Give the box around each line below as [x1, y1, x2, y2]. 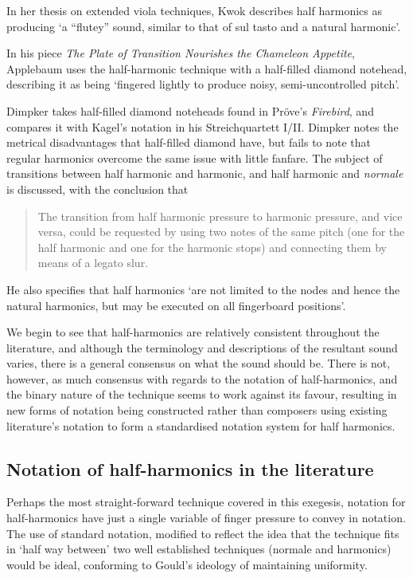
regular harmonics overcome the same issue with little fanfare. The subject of [6, 149, 383, 166]
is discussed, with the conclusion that [6, 180, 189, 197]
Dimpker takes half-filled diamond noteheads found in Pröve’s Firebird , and [6, 102, 374, 119]
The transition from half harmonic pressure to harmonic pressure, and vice [37, 207, 403, 224]
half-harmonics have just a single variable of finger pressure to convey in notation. [6, 509, 406, 526]
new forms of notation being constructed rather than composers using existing [6, 402, 388, 419]
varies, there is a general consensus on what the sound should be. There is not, [6, 355, 391, 372]
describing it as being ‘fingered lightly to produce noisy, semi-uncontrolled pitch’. [6, 76, 400, 92]
